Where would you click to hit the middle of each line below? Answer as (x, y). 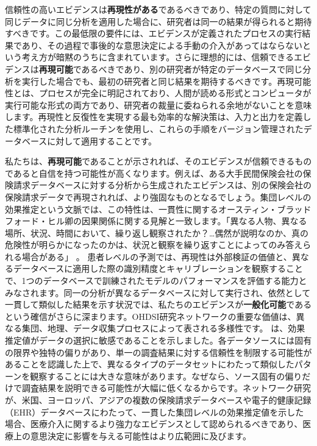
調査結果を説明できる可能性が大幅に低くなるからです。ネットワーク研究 (166, 388)
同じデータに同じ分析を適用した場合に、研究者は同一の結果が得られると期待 (158, 21)
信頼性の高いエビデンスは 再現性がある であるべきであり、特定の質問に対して (158, 9)
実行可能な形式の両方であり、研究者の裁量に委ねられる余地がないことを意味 (158, 104)
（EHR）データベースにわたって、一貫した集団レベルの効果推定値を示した (155, 412)
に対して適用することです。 (102, 140)
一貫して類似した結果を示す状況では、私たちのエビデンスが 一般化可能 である (158, 304)
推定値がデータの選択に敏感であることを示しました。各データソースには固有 (158, 340)
